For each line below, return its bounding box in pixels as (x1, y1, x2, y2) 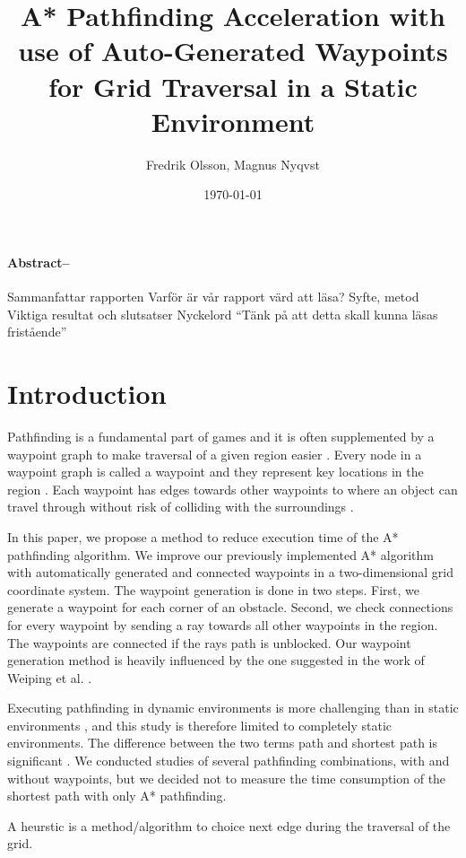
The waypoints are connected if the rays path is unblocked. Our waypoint (7, 633, 411, 652)
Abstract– (7, 252, 70, 271)
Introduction (7, 375, 167, 412)
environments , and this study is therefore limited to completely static (7, 715, 393, 734)
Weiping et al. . (7, 668, 92, 687)
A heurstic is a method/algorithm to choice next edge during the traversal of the (7, 816, 451, 835)
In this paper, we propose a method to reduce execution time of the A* (7, 527, 399, 546)
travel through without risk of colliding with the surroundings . (7, 497, 354, 516)
